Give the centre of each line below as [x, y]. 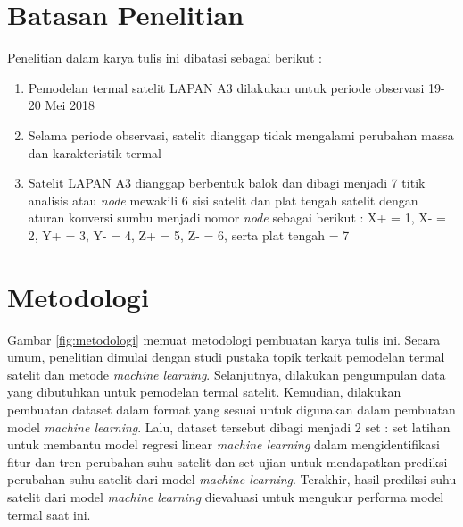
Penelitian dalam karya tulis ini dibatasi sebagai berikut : [165, 58]
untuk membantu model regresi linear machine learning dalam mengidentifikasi [223, 444]
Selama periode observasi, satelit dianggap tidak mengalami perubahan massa [241, 134]
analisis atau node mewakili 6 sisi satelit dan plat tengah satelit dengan [223, 200]
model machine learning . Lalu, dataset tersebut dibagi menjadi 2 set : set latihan [229, 427]
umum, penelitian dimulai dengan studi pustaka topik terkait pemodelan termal [226, 357]
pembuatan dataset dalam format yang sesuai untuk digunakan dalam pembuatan [231, 409]
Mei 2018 [70, 105]
